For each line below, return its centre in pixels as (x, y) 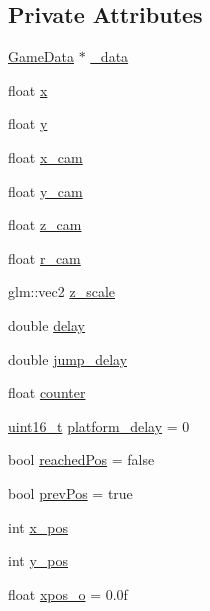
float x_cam (45, 156)
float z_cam (45, 224)
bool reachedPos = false (81, 459)
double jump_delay (68, 358)
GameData (41, 56)
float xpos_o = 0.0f (68, 593)
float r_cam (44, 257)
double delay (47, 324)
